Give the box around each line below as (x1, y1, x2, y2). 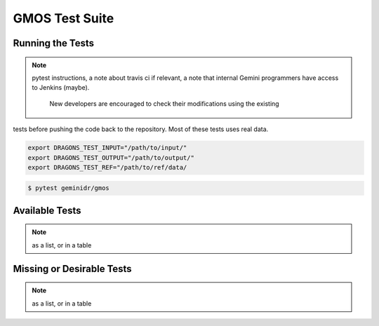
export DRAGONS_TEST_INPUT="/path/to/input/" (27, 144, 187, 152)
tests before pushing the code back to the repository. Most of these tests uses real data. (13, 125, 269, 133)
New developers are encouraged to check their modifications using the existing (49, 99, 280, 108)
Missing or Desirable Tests (13, 263, 133, 275)
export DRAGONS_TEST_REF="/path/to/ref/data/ (27, 163, 187, 171)
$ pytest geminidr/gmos (27, 184, 110, 192)
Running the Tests (13, 37, 95, 49)
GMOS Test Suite (13, 11, 114, 26)
